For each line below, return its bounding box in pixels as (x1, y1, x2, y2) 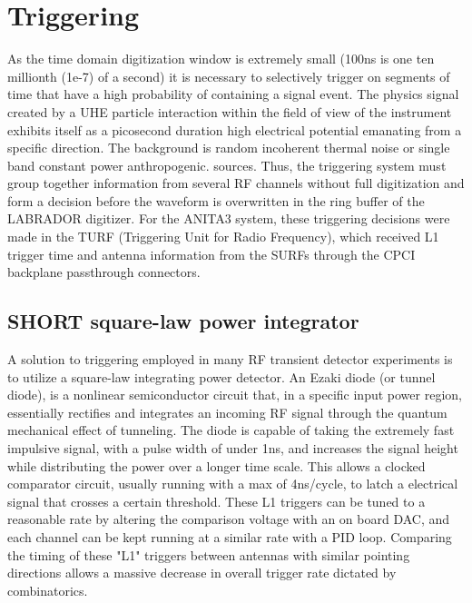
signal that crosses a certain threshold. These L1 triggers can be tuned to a (7, 491, 426, 510)
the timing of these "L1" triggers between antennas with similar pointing (7, 545, 410, 564)
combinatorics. (7, 580, 88, 599)
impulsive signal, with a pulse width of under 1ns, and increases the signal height (7, 439, 458, 458)
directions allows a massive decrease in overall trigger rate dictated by (7, 563, 397, 582)
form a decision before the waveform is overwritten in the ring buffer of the (7, 191, 425, 210)
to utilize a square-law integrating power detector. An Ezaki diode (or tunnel (7, 367, 436, 386)
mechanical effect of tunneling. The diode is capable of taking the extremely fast (7, 420, 455, 440)
